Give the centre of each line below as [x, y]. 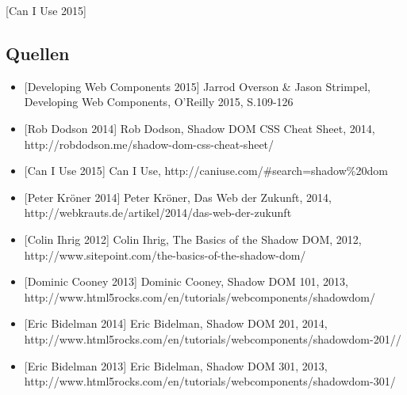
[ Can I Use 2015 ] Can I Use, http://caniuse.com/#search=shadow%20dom [206, 171]
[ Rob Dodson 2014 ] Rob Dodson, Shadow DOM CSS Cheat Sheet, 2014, [200, 128]
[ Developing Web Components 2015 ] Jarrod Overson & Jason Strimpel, [197, 86]
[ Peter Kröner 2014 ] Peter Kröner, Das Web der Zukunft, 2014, [178, 197]
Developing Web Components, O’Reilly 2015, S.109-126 [159, 102]
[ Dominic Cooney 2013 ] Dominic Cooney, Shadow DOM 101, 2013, [186, 281]
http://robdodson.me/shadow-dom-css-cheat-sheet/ [149, 144]
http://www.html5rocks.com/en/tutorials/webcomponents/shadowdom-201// [213, 338]
